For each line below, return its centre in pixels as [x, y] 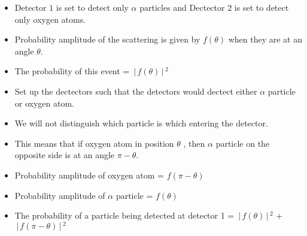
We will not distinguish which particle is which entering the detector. [141, 123]
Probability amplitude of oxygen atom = [89, 175]
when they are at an [265, 39]
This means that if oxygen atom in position [94, 143]
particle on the [243, 143]
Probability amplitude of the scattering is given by [107, 39]
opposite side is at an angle [65, 155]
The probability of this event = [72, 71]
